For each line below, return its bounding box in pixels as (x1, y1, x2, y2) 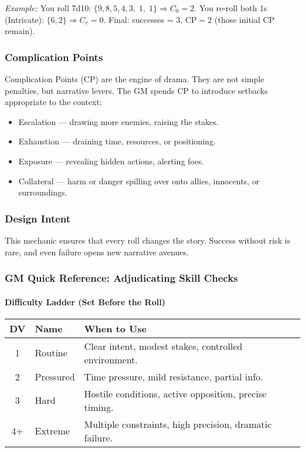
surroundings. (18, 186, 67, 198)
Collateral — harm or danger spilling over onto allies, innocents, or (18, 174, 260, 187)
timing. (84, 400, 114, 414)
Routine (35, 346, 67, 360)
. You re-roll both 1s (194, 2, 267, 14)
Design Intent (5, 211, 71, 225)
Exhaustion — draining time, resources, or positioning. (18, 135, 216, 147)
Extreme (35, 424, 70, 438)
